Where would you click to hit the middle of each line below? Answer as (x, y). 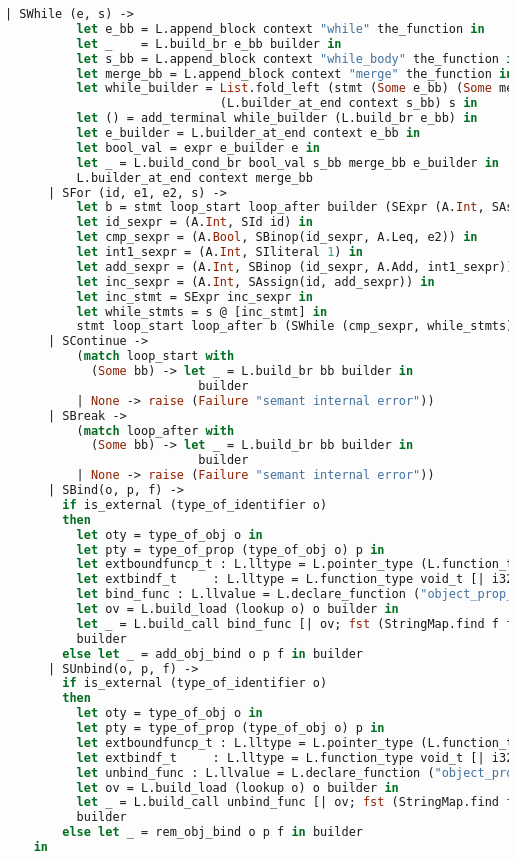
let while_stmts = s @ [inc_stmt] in (202, 311)
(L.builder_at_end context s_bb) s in (348, 103)
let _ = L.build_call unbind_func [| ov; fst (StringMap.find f (295, 802)
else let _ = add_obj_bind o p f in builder (212, 653)
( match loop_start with (155, 356)
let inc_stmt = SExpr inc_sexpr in (194, 296)
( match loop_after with (155, 430)
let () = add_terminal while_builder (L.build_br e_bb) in (277, 118)
